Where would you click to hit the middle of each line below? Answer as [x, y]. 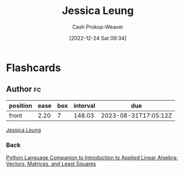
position [21, 105]
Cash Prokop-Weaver [98, 27]
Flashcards [33, 68]
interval [84, 105]
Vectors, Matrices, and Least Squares [51, 164]
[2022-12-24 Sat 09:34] [98, 38]
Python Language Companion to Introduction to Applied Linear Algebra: [92, 158]
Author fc [24, 89]
